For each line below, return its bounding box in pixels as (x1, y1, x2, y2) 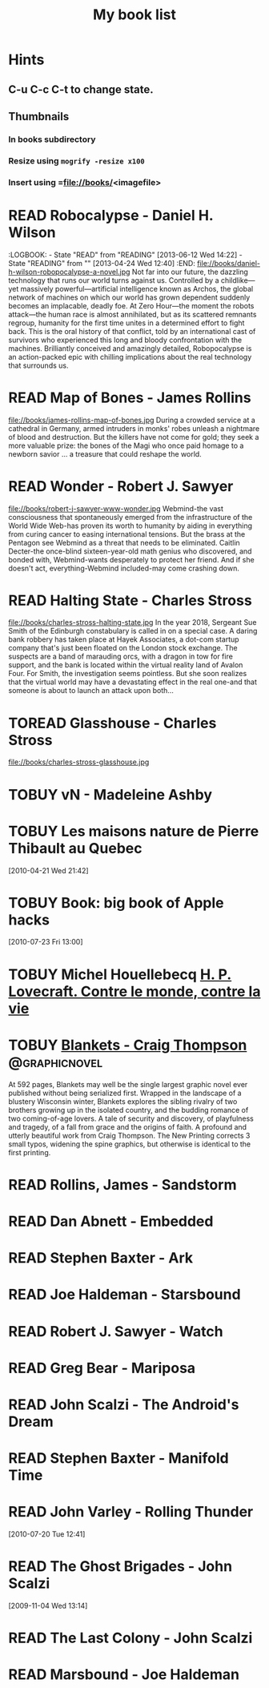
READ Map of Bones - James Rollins (8, 389, 251, 406)
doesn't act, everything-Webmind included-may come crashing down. (8, 563, 240, 573)
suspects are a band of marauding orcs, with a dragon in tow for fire (8, 651, 234, 662)
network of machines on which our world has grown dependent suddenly (8, 292, 251, 302)
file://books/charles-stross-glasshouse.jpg (8, 757, 150, 767)
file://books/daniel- (197, 258, 260, 268)
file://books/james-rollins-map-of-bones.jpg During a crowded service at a (8, 415, 256, 425)
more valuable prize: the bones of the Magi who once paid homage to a (8, 441, 244, 450)
